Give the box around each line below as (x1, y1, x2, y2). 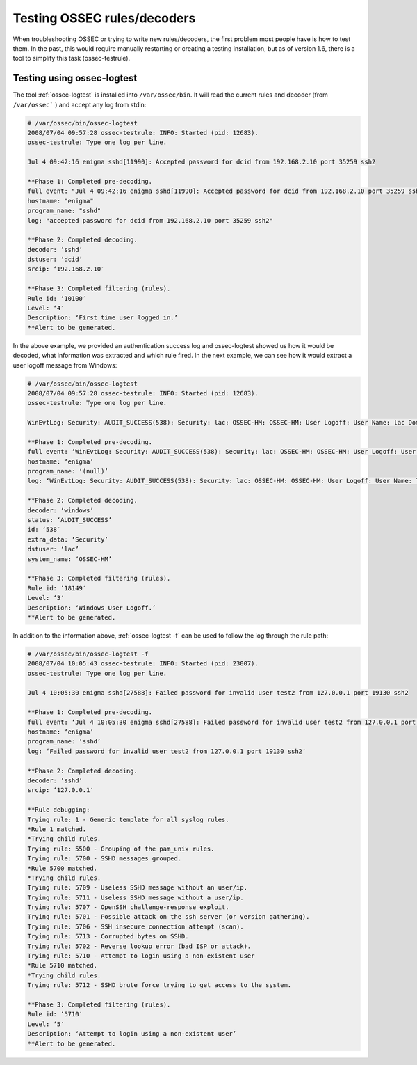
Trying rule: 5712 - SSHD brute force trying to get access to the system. (27, 981, 292, 989)
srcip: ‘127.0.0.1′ (27, 787, 94, 794)
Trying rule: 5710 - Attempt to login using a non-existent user (27, 952, 255, 960)
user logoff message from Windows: (13, 361, 117, 369)
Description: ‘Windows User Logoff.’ (27, 603, 156, 612)
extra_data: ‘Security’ (27, 535, 109, 543)
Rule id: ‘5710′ (27, 1010, 83, 1018)
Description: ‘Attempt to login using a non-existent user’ (27, 1030, 237, 1038)
